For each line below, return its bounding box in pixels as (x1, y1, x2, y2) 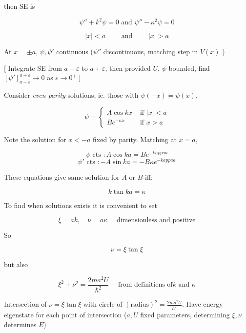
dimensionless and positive (116, 216, 196, 224)
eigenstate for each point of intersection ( (4, 310, 127, 320)
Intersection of (4, 299, 47, 309)
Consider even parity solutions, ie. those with (4, 90, 139, 100)
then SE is (4, 1, 35, 11)
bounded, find (168, 62, 210, 73)
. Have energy (182, 299, 223, 309)
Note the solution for (4, 134, 66, 144)
